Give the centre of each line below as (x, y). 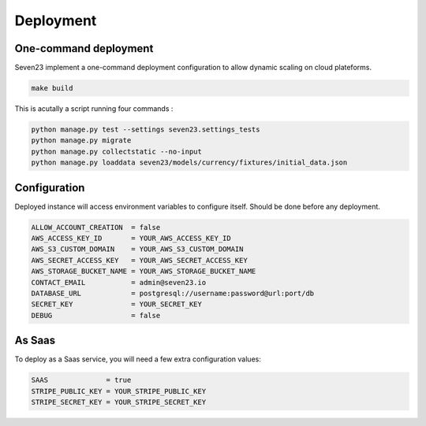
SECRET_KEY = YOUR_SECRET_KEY (117, 304)
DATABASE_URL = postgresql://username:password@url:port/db (173, 294)
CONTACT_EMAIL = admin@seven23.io (119, 282)
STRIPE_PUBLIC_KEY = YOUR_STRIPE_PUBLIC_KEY (119, 391)
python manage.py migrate (81, 141)
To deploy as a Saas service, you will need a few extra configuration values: (138, 359)
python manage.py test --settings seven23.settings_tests (146, 130)
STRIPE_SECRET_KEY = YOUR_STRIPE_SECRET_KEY (119, 402)
